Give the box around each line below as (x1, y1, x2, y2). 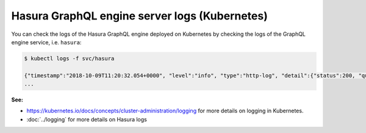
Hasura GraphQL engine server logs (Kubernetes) (11, 9, 268, 22)
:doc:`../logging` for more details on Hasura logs (26, 115, 148, 123)
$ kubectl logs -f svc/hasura (24, 55, 115, 62)
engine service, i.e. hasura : (11, 38, 82, 46)
